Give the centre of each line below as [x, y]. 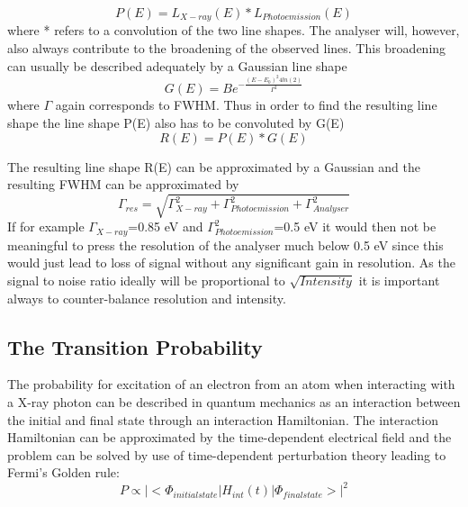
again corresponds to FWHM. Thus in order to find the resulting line [246, 105]
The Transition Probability [135, 346]
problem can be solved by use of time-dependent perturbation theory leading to [227, 454]
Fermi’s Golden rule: [63, 472]
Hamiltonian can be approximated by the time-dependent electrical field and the [229, 437]
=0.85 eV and [166, 226]
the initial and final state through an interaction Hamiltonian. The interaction [223, 419]
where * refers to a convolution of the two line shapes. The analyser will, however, [234, 30]
